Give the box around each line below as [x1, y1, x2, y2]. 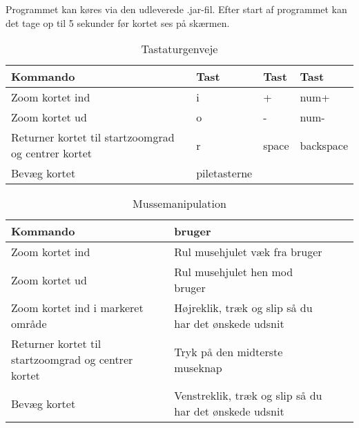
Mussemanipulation [133, 195, 226, 212]
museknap [174, 359, 222, 376]
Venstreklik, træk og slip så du [174, 387, 322, 404]
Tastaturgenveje [141, 41, 218, 57]
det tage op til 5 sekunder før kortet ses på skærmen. [6, 15, 230, 30]
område [11, 315, 47, 332]
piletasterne [196, 165, 253, 182]
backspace [300, 137, 348, 153]
